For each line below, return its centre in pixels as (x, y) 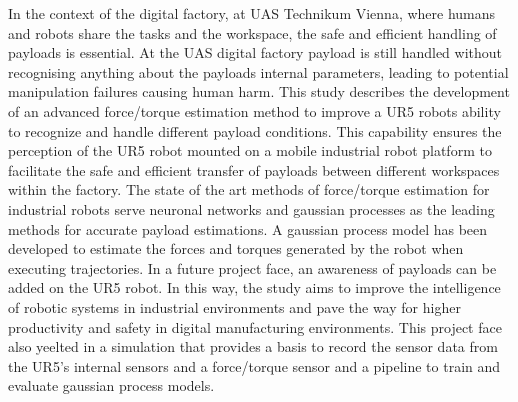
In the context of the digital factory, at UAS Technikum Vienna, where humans (252, 13)
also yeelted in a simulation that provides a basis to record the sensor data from (253, 346)
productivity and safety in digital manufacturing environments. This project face (255, 326)
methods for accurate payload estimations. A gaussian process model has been (248, 228)
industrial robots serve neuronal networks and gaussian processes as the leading (251, 208)
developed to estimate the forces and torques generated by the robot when (236, 248)
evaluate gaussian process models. (111, 385)
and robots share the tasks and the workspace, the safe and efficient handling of (252, 32)
